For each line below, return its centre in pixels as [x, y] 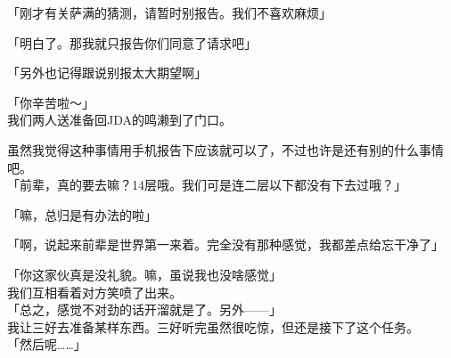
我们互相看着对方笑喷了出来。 [94, 292]
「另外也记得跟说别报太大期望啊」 [107, 73]
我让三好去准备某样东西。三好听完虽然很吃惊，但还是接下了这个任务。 [213, 326]
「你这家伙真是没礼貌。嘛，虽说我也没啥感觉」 [144, 274]
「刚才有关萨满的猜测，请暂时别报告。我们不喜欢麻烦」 [169, 12]
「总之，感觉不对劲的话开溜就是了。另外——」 [144, 309]
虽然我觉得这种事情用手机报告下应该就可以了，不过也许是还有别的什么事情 [225, 149]
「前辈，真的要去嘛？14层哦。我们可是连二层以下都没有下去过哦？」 [207, 185]
